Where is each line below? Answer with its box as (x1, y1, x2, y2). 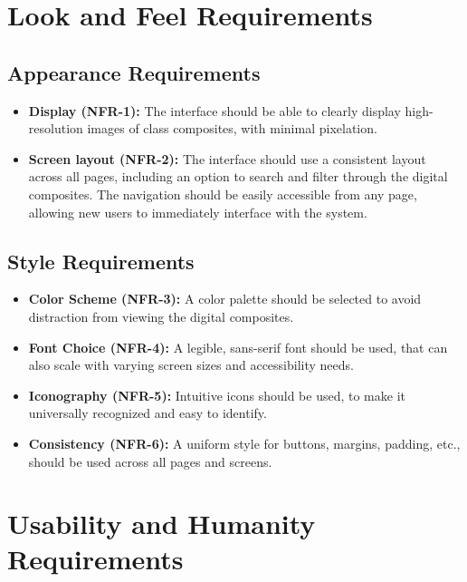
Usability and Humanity (7, 505, 316, 542)
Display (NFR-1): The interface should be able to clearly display (28, 101, 401, 120)
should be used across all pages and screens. (28, 451, 272, 470)
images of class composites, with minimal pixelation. (87, 119, 377, 138)
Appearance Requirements (7, 58, 261, 86)
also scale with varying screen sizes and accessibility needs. (28, 355, 354, 374)
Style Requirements (7, 247, 195, 275)
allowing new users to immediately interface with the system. (28, 202, 367, 221)
